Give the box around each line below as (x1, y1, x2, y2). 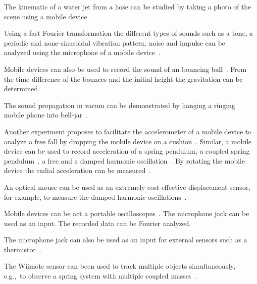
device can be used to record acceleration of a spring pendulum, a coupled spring (4, 146, 250, 156)
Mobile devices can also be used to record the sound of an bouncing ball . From (4, 63, 247, 74)
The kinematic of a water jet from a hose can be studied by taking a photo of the (4, 1, 251, 11)
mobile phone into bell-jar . (4, 110, 88, 120)
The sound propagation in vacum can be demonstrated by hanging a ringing (4, 100, 235, 110)
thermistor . (4, 244, 41, 254)
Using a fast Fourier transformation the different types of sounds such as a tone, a (4, 28, 253, 38)
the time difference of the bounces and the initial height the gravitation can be (4, 73, 243, 84)
